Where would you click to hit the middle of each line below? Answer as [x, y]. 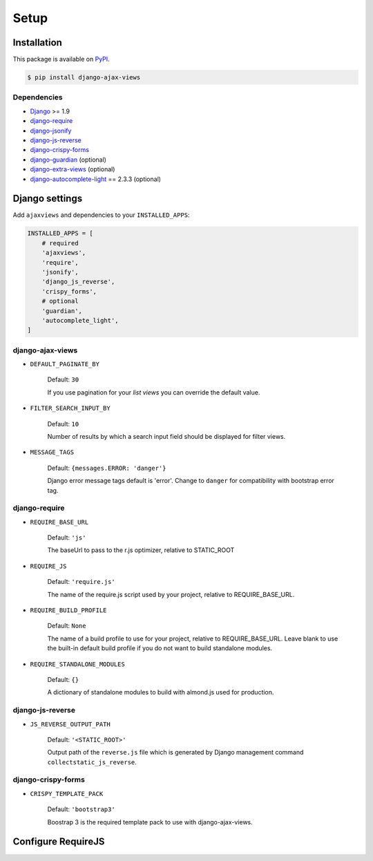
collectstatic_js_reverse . [92, 762]
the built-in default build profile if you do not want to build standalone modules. [160, 648]
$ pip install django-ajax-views [84, 77]
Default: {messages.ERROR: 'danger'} [107, 468]
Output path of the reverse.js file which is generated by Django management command [175, 753]
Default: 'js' [67, 538]
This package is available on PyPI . [61, 59]
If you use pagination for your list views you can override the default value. [154, 392]
